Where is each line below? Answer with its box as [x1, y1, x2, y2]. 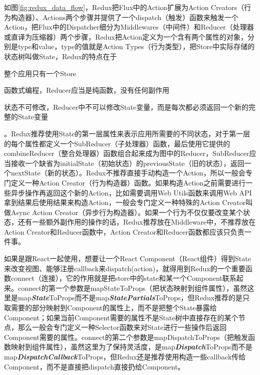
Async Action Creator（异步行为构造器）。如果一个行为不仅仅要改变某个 [11, 207, 243, 217]
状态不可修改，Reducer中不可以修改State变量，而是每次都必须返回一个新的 [4, 101, 248, 112]
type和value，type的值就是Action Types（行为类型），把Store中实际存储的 [18, 41, 255, 52]
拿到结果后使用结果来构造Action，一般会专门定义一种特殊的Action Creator [4, 197, 246, 208]
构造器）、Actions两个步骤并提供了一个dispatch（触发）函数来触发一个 [11, 12, 238, 22]
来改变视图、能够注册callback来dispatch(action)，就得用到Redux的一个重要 [4, 263, 245, 273]
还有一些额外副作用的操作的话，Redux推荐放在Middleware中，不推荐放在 [18, 217, 256, 227]
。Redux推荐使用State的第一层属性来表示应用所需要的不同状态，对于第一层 [4, 128, 250, 138]
